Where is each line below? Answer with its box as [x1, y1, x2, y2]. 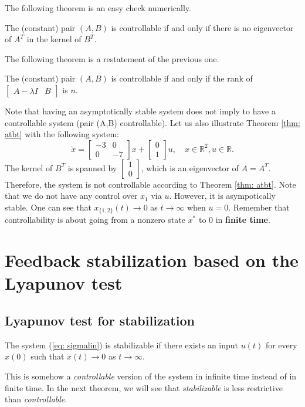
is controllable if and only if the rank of [111, 72, 253, 84]
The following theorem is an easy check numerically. [5, 2, 191, 13]
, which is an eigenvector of [141, 161, 239, 174]
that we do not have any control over [5, 189, 138, 202]
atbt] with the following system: [5, 128, 120, 140]
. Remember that [228, 201, 290, 213]
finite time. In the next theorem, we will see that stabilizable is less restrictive [5, 381, 283, 394]
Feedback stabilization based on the [5, 248, 299, 272]
